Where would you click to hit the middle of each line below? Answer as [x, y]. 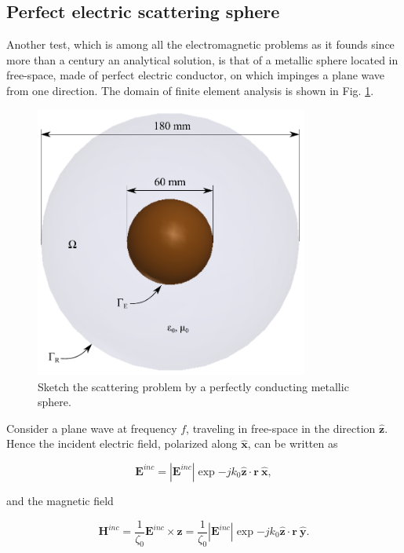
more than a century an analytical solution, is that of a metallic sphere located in [202, 59]
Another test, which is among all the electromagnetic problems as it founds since [200, 44]
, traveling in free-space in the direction [281, 428]
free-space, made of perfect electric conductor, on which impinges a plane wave [196, 75]
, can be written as [293, 443]
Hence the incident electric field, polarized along [122, 443]
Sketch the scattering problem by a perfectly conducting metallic [193, 386]
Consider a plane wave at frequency [92, 428]
